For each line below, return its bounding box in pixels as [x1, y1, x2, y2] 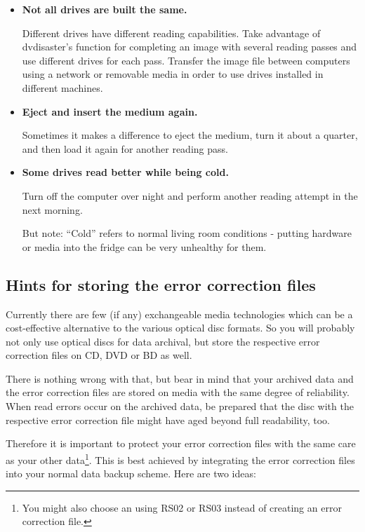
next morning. [22, 202, 83, 217]
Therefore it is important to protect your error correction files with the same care [6, 436, 356, 451]
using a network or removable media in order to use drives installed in [22, 67, 324, 81]
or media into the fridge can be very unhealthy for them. [22, 239, 267, 254]
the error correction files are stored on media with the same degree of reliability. [6, 385, 350, 400]
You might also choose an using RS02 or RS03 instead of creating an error [22, 500, 342, 514]
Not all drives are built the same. [22, 2, 187, 16]
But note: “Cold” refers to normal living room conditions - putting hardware [22, 226, 352, 240]
